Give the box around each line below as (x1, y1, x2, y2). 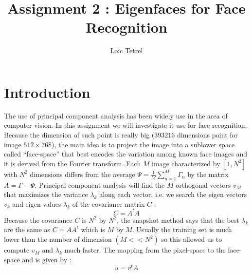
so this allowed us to (161, 234, 222, 244)
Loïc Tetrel (110, 45, 143, 56)
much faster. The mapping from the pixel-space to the (64, 245, 226, 255)
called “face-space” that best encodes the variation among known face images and (4, 149, 248, 159)
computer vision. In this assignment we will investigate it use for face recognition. (4, 120, 247, 130)
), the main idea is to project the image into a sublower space (52, 139, 235, 149)
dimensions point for (177, 130, 238, 140)
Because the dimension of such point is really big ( (4, 130, 155, 140)
